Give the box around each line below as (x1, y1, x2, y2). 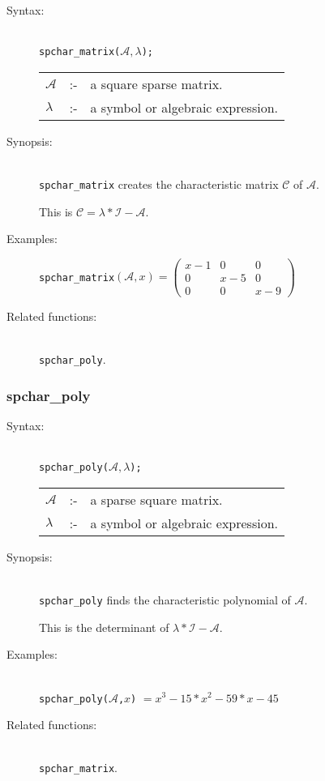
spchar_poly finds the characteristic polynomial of (39, 591, 291, 608)
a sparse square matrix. (90, 489, 223, 509)
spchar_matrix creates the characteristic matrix (39, 176, 279, 193)
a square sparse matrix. (90, 74, 223, 93)
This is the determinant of (39, 618, 169, 635)
